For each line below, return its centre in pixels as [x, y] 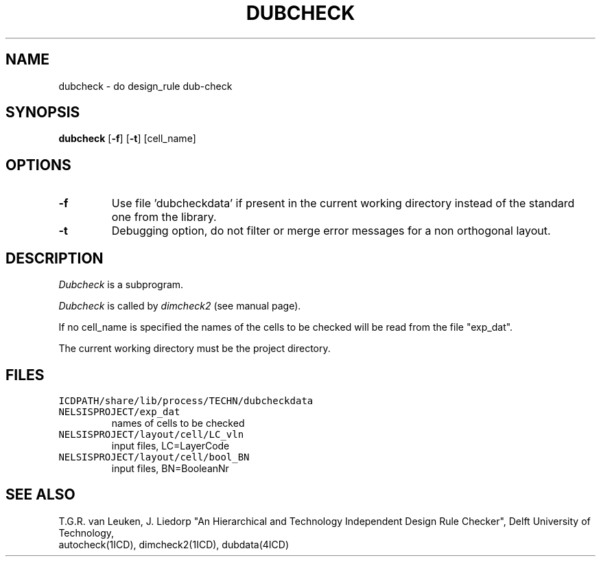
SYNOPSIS [43, 113]
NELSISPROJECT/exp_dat [119, 411]
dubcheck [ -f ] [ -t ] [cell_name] [127, 139]
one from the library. [164, 217]
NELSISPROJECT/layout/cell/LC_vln [151, 434]
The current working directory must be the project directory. [195, 349]
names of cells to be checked [178, 423]
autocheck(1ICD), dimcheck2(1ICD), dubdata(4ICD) [174, 544]
